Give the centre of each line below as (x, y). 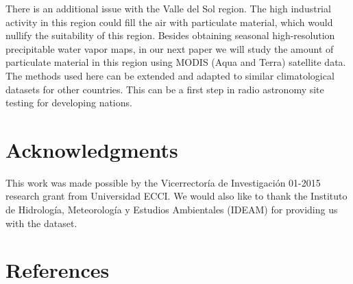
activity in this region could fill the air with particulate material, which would (169, 22)
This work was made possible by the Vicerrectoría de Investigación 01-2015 (163, 182)
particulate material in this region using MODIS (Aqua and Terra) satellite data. (176, 62)
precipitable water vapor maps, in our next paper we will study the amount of (170, 48)
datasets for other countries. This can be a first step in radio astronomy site (165, 89)
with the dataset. (41, 223)
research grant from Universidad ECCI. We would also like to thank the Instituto (176, 196)
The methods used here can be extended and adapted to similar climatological (170, 75)
